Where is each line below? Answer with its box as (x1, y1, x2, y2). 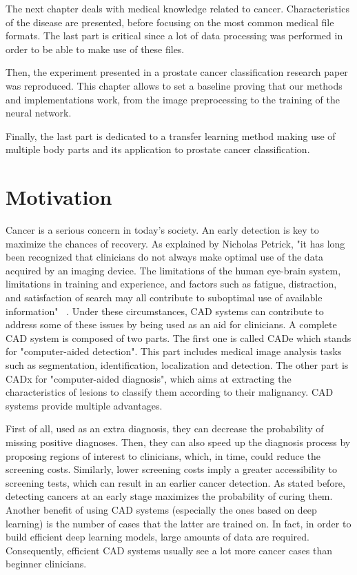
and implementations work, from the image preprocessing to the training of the (6, 92, 340, 106)
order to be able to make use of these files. (6, 41, 185, 56)
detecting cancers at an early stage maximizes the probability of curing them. (6, 489, 333, 503)
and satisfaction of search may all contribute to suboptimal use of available (6, 290, 323, 305)
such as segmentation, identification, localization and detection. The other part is (6, 358, 349, 372)
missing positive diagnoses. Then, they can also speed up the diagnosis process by (6, 434, 351, 449)
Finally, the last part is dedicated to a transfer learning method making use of (6, 128, 336, 143)
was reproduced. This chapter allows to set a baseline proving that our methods (6, 78, 343, 92)
